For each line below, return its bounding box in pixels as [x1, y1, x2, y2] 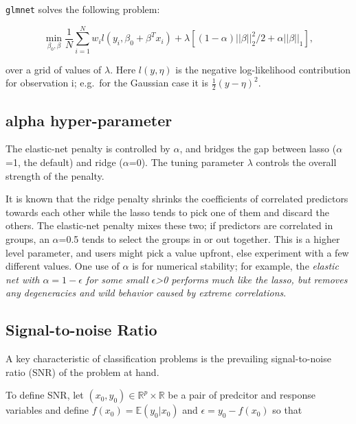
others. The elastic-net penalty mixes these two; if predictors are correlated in [5, 218, 333, 233]
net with [5, 272, 40, 286]
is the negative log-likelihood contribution [175, 62, 351, 76]
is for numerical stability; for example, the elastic [132, 259, 339, 273]
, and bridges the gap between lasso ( [179, 141, 337, 156]
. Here [110, 62, 136, 76]
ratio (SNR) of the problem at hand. [5, 364, 159, 379]
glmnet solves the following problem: [5, 2, 160, 16]
